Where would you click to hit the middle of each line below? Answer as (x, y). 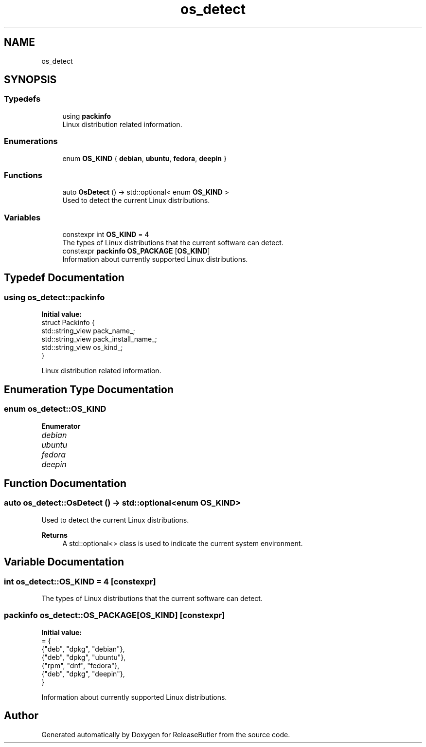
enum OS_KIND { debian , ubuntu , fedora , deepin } (144, 158)
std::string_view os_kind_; (82, 347)
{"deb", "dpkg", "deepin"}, (83, 674)
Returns (54, 535)
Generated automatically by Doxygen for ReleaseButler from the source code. (166, 734)
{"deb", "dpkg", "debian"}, (83, 649)
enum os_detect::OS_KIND (55, 409)
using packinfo (87, 116)
